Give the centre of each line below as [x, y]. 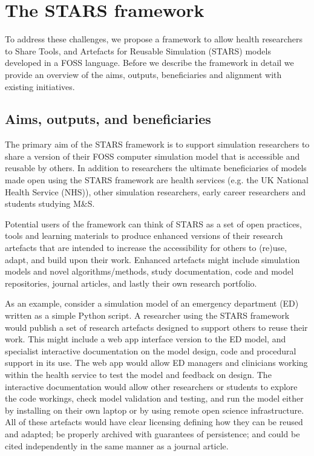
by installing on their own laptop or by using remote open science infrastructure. [155, 410]
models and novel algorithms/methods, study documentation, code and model [149, 271]
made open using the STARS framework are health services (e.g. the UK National [157, 180]
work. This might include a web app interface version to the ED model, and [146, 339]
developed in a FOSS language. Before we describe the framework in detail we [149, 63]
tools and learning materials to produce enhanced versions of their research [144, 236]
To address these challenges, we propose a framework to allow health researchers [154, 39]
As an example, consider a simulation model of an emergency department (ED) [152, 303]
